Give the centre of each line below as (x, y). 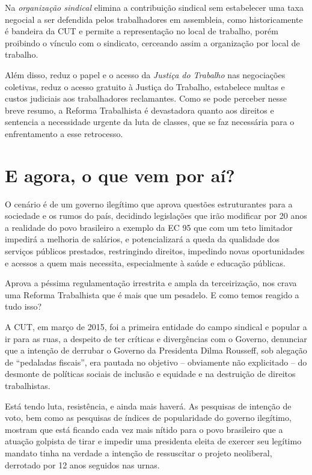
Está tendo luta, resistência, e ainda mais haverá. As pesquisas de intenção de (148, 406)
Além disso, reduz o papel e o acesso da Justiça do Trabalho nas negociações (145, 74)
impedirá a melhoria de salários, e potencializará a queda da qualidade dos (142, 239)
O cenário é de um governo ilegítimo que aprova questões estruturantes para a (149, 204)
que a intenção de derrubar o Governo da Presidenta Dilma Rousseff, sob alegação (156, 350)
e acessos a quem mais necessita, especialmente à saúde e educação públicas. (145, 262)
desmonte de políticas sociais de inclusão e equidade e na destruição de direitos (150, 374)
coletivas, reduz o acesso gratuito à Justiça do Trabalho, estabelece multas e (145, 86)
